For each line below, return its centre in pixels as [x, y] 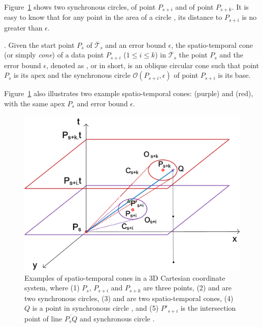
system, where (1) [52, 288]
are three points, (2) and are [187, 288]
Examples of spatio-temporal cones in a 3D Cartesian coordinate [125, 277]
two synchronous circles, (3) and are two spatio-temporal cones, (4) [129, 298]
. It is [240, 7]
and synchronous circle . [117, 318]
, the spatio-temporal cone [212, 44]
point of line [43, 318]
